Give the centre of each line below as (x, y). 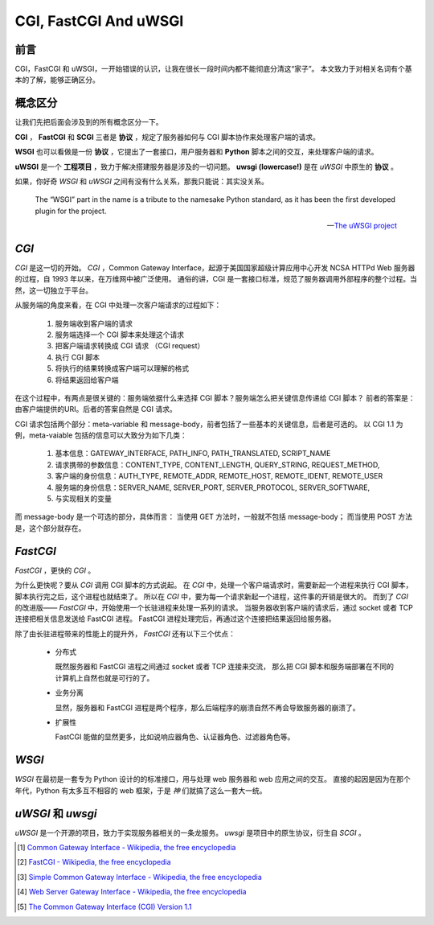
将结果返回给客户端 (87, 380)
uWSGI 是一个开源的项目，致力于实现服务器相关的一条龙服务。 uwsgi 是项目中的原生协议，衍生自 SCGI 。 (190, 832)
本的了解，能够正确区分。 (57, 80)
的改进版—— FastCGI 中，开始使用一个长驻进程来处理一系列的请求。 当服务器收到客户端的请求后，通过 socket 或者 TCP (214, 607)
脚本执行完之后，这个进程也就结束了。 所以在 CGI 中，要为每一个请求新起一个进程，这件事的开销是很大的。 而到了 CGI (212, 596)
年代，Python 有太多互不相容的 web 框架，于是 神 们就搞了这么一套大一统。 (141, 790)
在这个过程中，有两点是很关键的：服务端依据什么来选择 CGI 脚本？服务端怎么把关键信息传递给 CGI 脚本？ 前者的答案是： (215, 397)
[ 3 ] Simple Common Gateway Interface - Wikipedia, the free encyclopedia (140, 877)
